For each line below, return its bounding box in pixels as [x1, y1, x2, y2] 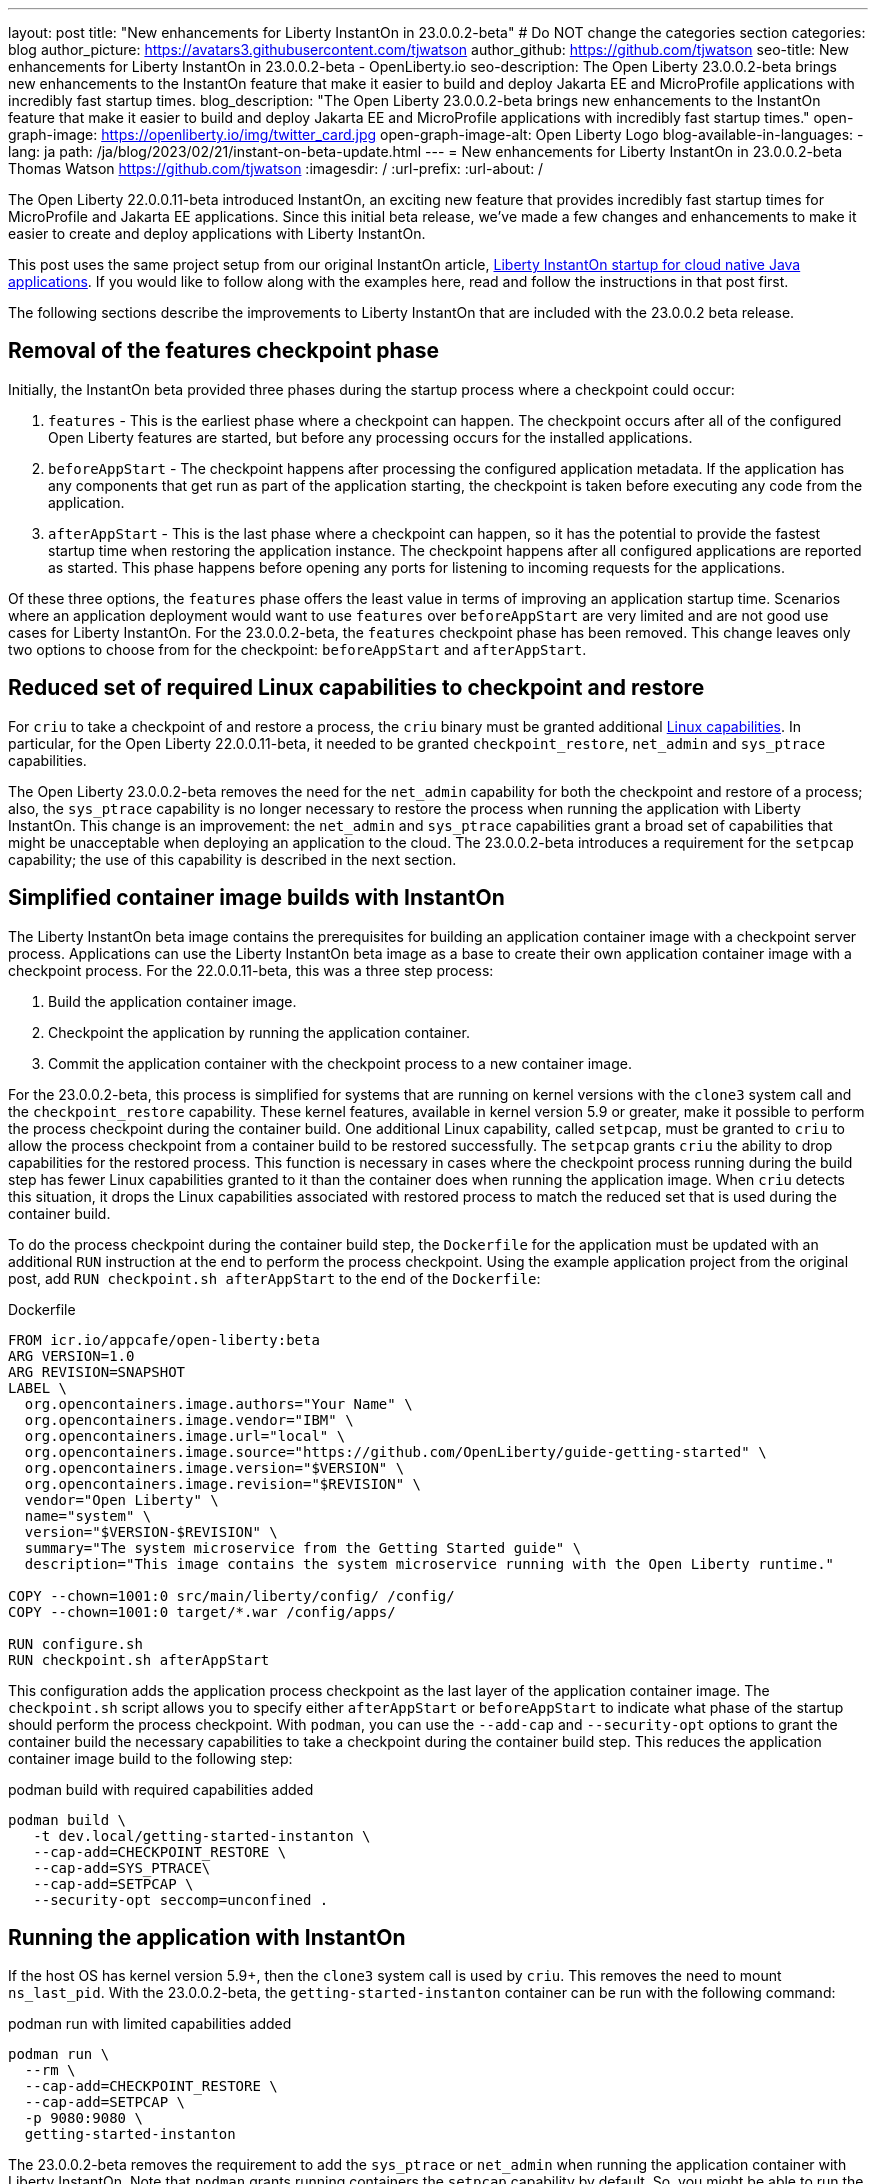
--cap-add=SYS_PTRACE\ [33, 1859, 211, 1876]
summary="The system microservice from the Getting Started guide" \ [24, 1539, 582, 1556]
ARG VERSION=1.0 [8, 1347, 135, 1364]
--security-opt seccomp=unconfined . [33, 1891, 329, 1908]
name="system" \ [24, 1507, 152, 1524]
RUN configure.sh [8, 1635, 143, 1652]
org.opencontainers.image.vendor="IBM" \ [24, 1411, 354, 1428]
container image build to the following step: [8, 1749, 293, 1767]
